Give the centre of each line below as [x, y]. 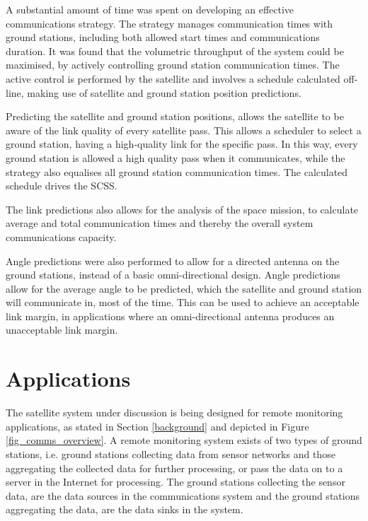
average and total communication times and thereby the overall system [160, 223]
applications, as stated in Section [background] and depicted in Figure [157, 426]
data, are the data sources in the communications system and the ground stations [183, 495]
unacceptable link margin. [62, 330]
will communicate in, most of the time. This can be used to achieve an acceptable [183, 302]
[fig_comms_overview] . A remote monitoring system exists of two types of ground [184, 440]
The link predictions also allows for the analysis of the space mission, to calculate [182, 209]
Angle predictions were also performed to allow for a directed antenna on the [173, 260]
